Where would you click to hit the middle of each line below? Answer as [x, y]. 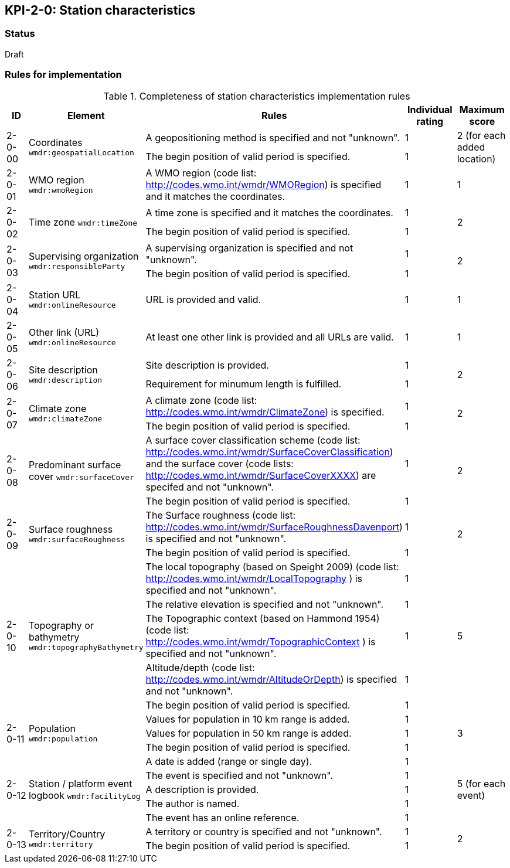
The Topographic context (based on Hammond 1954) [263, 618]
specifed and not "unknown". [210, 487]
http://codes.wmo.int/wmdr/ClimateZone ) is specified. [265, 412]
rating [430, 121]
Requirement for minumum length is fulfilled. [244, 384]
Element [86, 115]
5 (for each [481, 783]
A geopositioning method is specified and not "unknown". [273, 137]
